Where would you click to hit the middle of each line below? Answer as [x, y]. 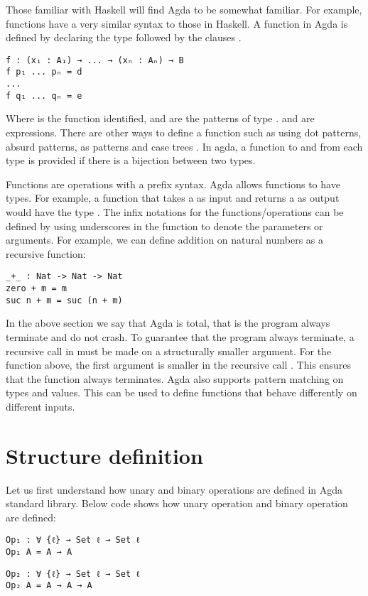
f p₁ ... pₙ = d [44, 72]
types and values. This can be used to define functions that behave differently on [182, 392]
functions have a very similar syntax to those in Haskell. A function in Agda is [177, 23]
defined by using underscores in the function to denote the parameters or [164, 226]
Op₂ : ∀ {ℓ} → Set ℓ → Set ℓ [73, 574]
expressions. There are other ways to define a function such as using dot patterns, [184, 132]
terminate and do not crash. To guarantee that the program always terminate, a [180, 336]
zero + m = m [36, 288]
